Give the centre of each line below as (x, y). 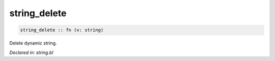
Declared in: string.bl (31, 52)
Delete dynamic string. (33, 43)
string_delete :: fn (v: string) (62, 30)
